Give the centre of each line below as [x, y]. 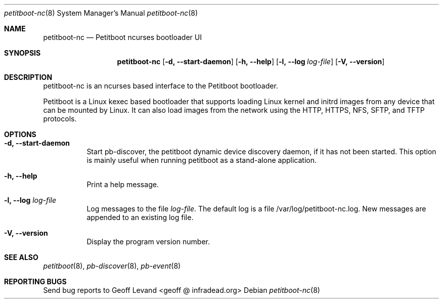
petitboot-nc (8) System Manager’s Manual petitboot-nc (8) [101, 13]
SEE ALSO [21, 257]
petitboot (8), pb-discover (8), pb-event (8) [112, 266]
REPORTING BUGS [35, 282]
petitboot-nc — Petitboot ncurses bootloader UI [122, 37]
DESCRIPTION [28, 77]
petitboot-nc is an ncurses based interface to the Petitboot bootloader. [161, 86]
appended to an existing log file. [140, 217]
